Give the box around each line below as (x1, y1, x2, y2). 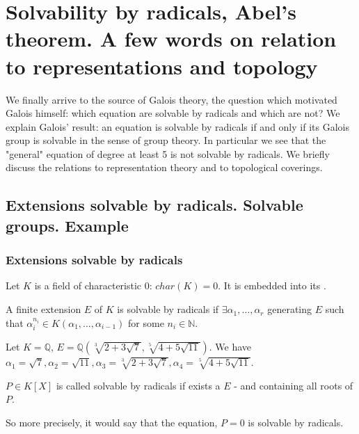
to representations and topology (6, 51, 318, 80)
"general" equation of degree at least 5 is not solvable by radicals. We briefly (6, 146, 330, 161)
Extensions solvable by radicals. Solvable (6, 194, 303, 216)
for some (128, 315, 164, 330)
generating (267, 302, 312, 316)
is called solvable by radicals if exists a (56, 378, 221, 392)
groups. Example (6, 214, 129, 236)
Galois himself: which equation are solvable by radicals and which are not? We (6, 106, 340, 120)
